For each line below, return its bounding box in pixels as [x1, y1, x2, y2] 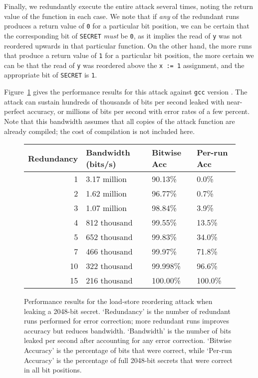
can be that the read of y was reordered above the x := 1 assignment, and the [4, 59, 245, 70]
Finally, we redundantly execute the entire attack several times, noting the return [4, 1, 254, 11]
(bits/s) [86, 158, 116, 170]
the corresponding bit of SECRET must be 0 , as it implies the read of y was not [4, 30, 243, 40]
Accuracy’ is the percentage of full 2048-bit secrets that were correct [24, 354, 233, 365]
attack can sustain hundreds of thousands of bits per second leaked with [4, 96, 225, 106]
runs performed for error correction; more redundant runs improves [24, 315, 230, 326]
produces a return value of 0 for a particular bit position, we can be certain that [4, 20, 250, 31]
